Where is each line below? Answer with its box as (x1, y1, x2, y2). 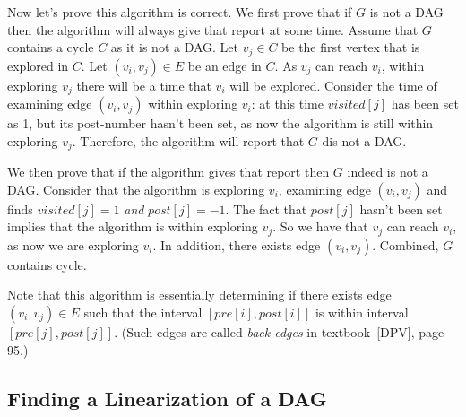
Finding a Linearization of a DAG (7, 384, 327, 412)
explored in (7, 56, 69, 74)
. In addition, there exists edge (152, 235, 321, 254)
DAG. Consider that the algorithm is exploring (7, 179, 265, 198)
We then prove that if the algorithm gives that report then (7, 162, 330, 181)
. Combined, (372, 235, 439, 254)
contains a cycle (7, 38, 94, 56)
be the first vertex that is (281, 38, 420, 56)
